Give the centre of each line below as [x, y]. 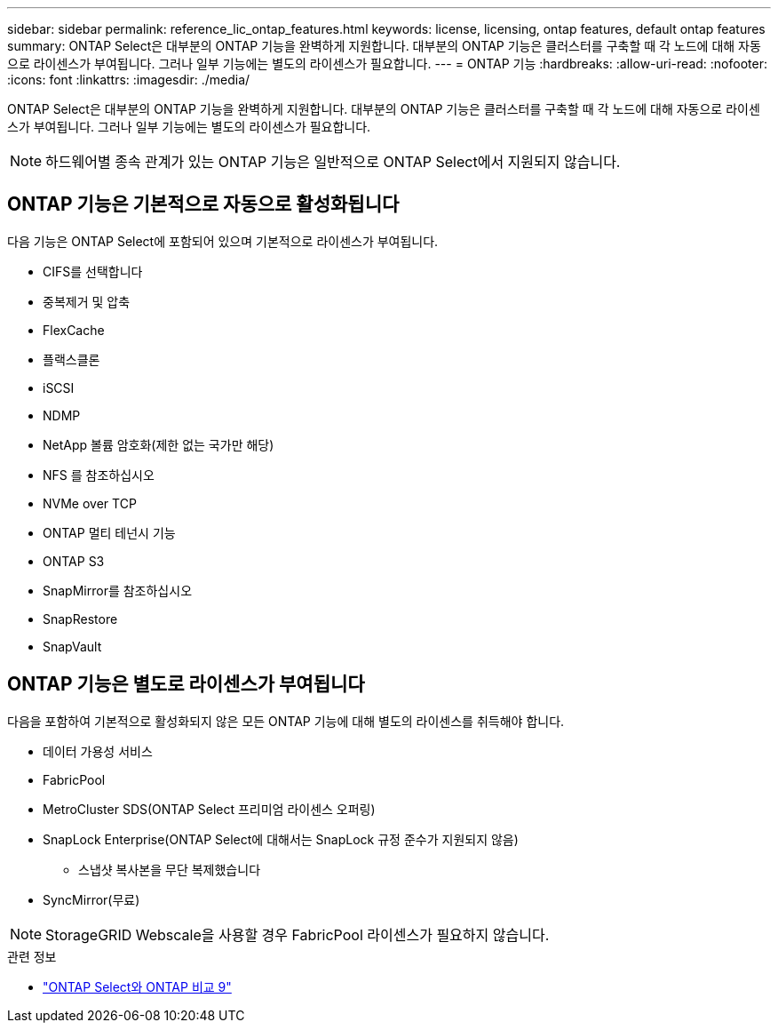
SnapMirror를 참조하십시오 [118, 590]
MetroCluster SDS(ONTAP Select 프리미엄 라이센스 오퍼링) [209, 809]
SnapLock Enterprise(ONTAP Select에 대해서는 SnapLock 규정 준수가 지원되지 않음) [281, 839]
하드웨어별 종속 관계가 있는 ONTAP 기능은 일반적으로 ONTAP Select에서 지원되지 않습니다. [333, 162]
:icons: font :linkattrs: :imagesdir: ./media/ [129, 80]
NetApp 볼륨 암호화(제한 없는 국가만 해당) [159, 444]
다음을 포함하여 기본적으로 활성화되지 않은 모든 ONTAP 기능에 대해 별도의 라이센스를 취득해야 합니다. [286, 721]
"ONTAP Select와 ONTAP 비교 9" [137, 986]
